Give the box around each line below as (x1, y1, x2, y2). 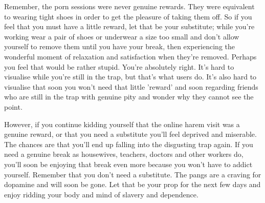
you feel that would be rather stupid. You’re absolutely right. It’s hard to (4, 61, 234, 72)
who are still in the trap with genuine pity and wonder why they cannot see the (4, 91, 254, 102)
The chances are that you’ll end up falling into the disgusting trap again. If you (4, 138, 253, 149)
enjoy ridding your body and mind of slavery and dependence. (4, 189, 198, 199)
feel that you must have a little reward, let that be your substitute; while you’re (4, 21, 255, 32)
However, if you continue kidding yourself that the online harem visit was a (4, 118, 240, 129)
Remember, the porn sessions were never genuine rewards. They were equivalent (4, 1, 255, 11)
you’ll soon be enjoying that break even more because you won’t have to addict (4, 158, 253, 169)
